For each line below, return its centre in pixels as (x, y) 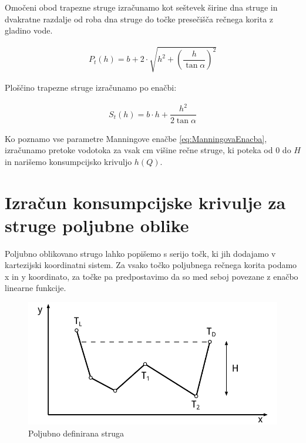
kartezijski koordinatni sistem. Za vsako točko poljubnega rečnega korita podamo (151, 265)
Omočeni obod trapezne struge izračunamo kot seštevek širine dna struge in (141, 7)
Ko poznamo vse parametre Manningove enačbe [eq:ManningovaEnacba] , (136, 138)
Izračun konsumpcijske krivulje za (145, 202)
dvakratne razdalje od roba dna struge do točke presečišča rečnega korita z (139, 19)
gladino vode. (29, 30)
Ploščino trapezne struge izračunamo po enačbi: (91, 87)
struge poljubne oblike (97, 225)
